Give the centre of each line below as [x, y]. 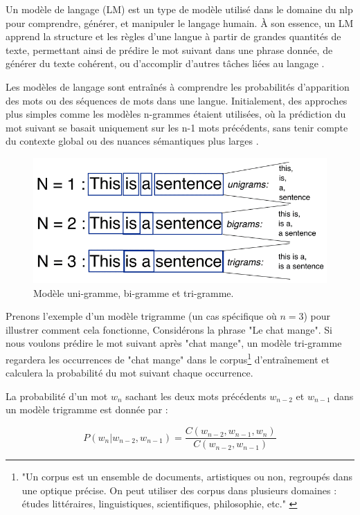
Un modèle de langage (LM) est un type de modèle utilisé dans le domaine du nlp [179, 9]
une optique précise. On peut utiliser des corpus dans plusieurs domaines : [179, 490]
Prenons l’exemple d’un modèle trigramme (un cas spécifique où [141, 316]
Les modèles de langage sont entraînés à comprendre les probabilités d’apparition [178, 86]
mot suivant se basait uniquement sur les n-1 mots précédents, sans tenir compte [177, 127]
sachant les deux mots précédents [196, 396]
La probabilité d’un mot [57, 396]
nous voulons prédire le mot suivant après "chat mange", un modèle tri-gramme [174, 343]
